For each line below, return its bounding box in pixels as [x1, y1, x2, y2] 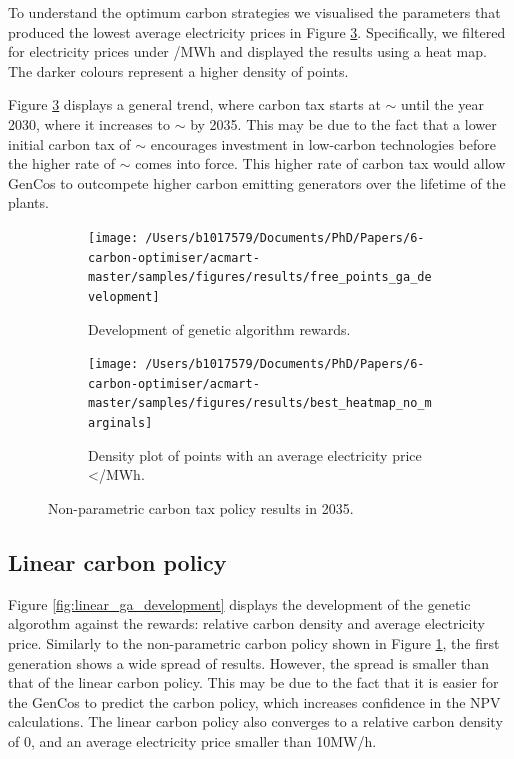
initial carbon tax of [8, 133, 131, 154]
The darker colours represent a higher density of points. [8, 60, 349, 81]
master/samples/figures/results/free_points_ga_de [88, 270, 432, 285]
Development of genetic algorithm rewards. [88, 318, 351, 339]
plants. [8, 192, 49, 213]
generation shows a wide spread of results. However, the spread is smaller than [8, 652, 490, 673]
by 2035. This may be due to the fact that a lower [190, 113, 497, 134]
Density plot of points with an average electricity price [88, 444, 422, 465]
